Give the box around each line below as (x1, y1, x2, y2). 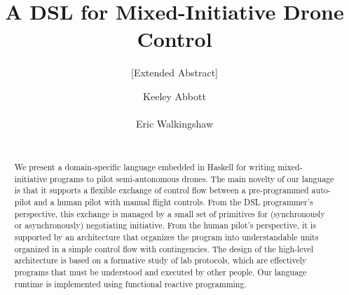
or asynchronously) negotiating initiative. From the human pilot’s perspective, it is (14, 219, 316, 231)
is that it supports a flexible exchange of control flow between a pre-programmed (14, 184, 309, 196)
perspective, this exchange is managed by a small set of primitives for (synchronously (14, 207, 325, 219)
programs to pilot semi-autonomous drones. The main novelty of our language (50, 172, 334, 184)
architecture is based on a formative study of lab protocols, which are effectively (14, 254, 307, 266)
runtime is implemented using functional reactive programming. (14, 277, 247, 289)
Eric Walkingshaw (136, 116, 213, 131)
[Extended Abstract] (131, 65, 218, 80)
